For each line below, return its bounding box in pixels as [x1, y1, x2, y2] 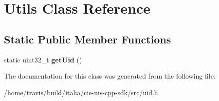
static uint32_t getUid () [4, 54, 82, 64]
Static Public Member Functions [4, 31, 171, 46]
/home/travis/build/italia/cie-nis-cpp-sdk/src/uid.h [4, 87, 158, 97]
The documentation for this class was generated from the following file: [4, 71, 216, 81]
